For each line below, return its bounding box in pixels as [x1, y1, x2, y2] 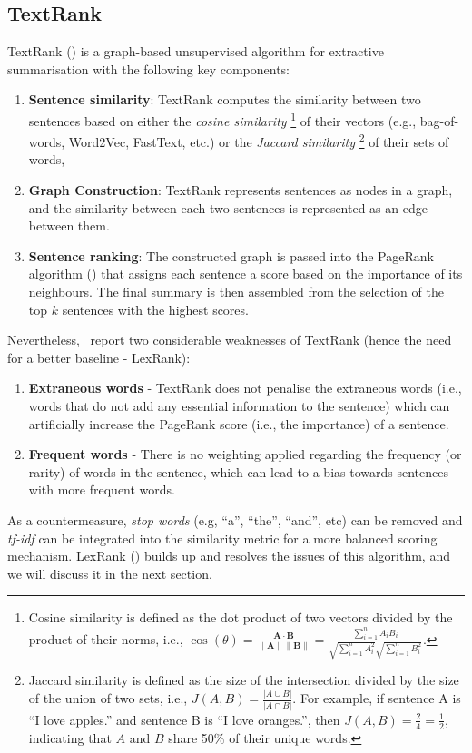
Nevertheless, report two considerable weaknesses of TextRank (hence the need [7, 330, 452, 349]
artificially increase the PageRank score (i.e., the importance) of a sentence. [28, 414, 449, 433]
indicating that [28, 728, 112, 747]
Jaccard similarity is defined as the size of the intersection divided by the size [28, 670, 459, 689]
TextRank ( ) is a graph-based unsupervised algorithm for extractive [7, 42, 384, 61]
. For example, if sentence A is [292, 689, 461, 708]
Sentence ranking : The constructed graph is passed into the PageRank [28, 246, 434, 265]
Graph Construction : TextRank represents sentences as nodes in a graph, [28, 181, 453, 200]
